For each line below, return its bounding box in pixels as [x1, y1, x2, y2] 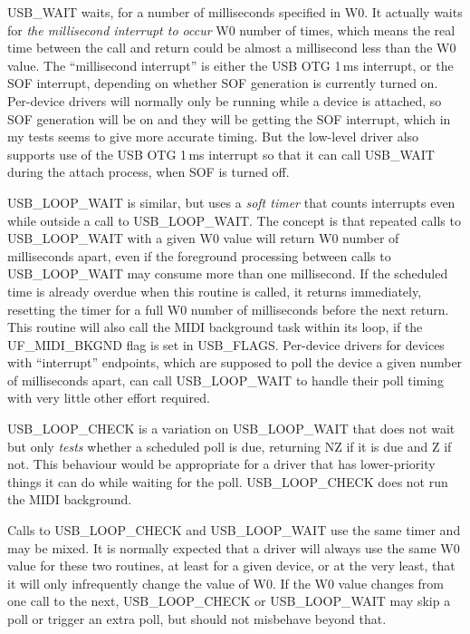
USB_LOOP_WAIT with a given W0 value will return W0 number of [7, 229, 399, 248]
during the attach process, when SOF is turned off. [7, 162, 290, 181]
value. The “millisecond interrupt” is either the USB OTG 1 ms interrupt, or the [7, 55, 454, 74]
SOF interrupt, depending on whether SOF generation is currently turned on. [7, 73, 438, 93]
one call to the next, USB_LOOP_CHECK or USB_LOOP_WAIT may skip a [7, 591, 451, 610]
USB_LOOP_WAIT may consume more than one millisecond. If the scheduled [7, 264, 448, 283]
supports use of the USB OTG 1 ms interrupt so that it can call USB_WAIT [7, 144, 435, 163]
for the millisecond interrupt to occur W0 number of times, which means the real [7, 20, 456, 39]
